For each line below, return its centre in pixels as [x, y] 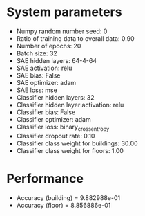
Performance [45, 178]
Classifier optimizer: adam [54, 119]
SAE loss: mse [37, 90]
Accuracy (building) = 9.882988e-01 [68, 197]
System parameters [64, 12]
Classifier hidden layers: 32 [55, 97]
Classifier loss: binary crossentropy [63, 127]
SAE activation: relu [44, 68]
